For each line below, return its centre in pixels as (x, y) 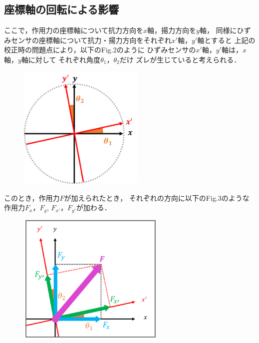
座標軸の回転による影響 (62, 9)
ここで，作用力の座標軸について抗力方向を (74, 30)
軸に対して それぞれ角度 (61, 59)
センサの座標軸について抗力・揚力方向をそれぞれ (91, 40)
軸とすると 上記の (226, 40)
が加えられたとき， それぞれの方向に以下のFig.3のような (157, 197)
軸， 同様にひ (222, 30)
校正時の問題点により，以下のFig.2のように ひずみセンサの (100, 50)
